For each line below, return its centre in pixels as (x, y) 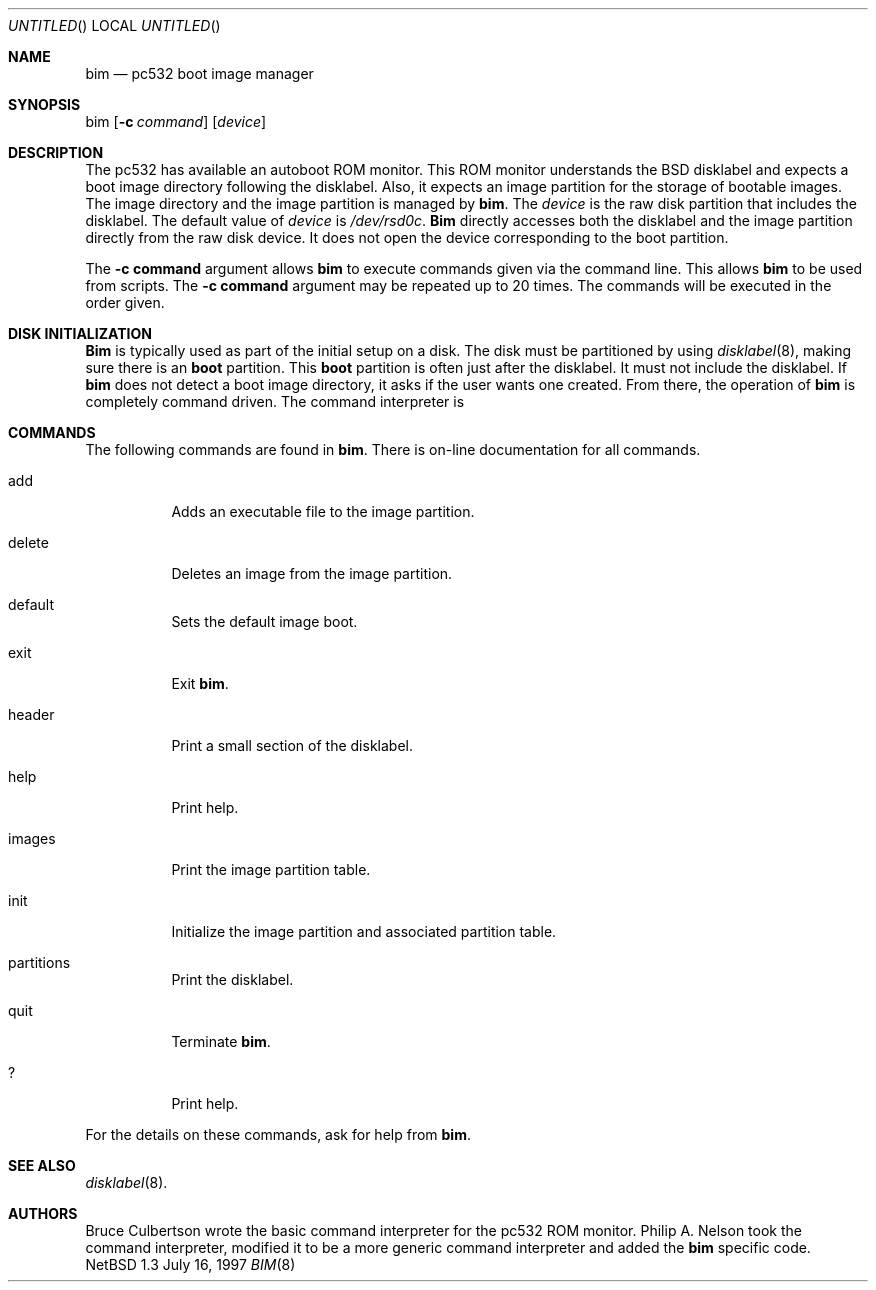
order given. (125, 302)
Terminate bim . (221, 1041)
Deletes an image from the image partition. (312, 573)
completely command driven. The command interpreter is (275, 401)
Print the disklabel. (232, 979)
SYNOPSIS (44, 104)
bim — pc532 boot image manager (199, 73)
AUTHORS (43, 1213)
